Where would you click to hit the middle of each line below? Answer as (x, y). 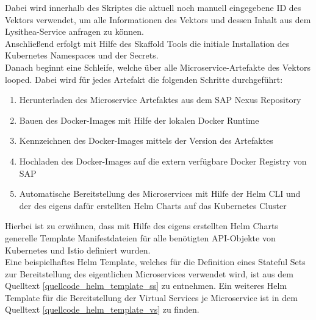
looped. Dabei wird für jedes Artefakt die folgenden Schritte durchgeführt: (144, 79)
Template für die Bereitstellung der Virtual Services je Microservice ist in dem (151, 297)
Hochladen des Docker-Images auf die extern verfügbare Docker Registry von (163, 161)
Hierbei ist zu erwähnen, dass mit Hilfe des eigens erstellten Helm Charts (142, 226)
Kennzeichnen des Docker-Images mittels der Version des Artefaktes (146, 140)
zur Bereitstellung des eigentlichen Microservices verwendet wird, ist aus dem (149, 273)
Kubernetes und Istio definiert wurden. (78, 250)
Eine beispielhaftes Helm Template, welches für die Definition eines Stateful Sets (155, 262)
